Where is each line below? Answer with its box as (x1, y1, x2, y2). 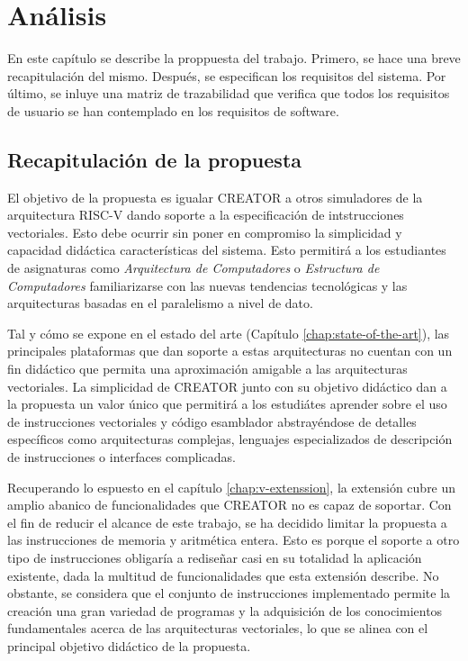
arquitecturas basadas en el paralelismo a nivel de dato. (7, 294, 313, 312)
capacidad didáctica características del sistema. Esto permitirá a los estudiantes (7, 240, 446, 259)
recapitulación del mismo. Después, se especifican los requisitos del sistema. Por (7, 66, 446, 85)
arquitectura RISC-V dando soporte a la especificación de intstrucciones (7, 205, 404, 224)
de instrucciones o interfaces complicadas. (7, 448, 236, 466)
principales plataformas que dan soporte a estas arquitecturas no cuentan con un (7, 341, 453, 360)
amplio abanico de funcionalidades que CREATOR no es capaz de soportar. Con (7, 495, 452, 514)
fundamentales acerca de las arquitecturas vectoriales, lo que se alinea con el (7, 619, 428, 638)
